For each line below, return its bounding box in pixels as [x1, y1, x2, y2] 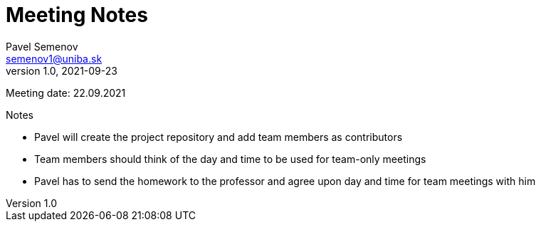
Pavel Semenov [6, 40, 78, 53]
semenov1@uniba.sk [6, 52, 103, 65]
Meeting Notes [6, 3, 148, 27]
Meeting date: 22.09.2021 [6, 86, 126, 99]
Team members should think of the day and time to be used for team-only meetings [34, 152, 426, 165]
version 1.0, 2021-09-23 [6, 64, 117, 77]
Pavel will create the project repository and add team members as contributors [34, 130, 403, 143]
